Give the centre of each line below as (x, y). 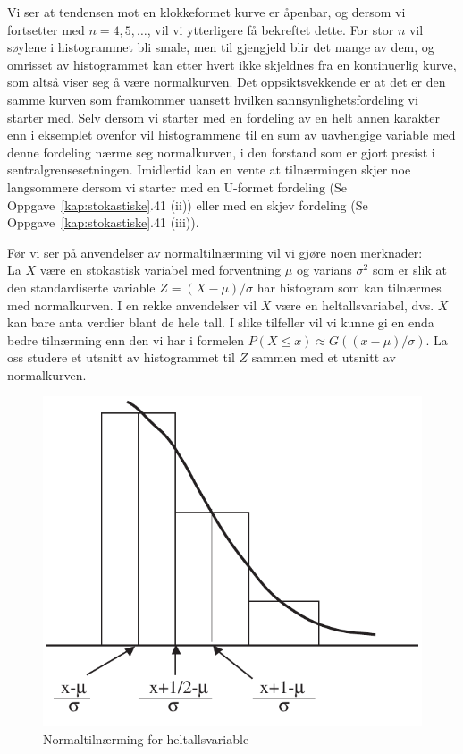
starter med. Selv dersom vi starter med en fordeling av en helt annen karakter (223, 117)
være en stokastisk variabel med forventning (160, 270)
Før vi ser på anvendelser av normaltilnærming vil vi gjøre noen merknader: (215, 252)
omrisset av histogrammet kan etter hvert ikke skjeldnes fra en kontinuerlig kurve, (232, 64)
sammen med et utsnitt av (324, 357)
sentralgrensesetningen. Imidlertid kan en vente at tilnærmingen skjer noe (209, 169)
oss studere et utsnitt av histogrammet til (121, 357)
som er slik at (409, 270)
